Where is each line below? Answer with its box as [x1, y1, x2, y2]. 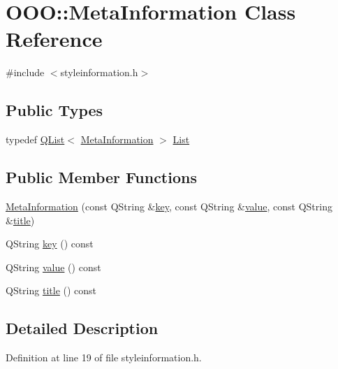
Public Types [6, 99, 103, 121]
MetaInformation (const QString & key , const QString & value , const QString [6, 198, 332, 213]
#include [6, 65, 45, 80]
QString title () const [6, 283, 97, 298]
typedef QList [6, 132, 65, 147]
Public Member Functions [6, 166, 197, 188]
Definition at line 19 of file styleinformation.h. [6, 350, 202, 365]
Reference [6, 24, 103, 53]
